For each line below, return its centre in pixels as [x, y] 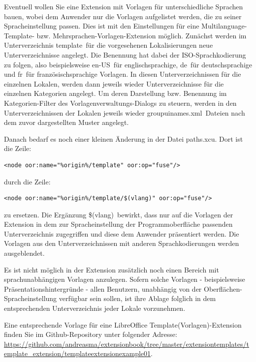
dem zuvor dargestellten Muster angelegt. [66, 122]
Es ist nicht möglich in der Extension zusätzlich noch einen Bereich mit [112, 269]
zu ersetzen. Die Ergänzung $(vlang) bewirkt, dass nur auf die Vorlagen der [119, 214]
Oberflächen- [223, 288]
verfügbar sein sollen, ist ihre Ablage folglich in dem [137, 298]
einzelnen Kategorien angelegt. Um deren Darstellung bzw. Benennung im [115, 93]
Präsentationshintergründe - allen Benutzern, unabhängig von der [103, 288]
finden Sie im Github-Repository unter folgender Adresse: [91, 334]
